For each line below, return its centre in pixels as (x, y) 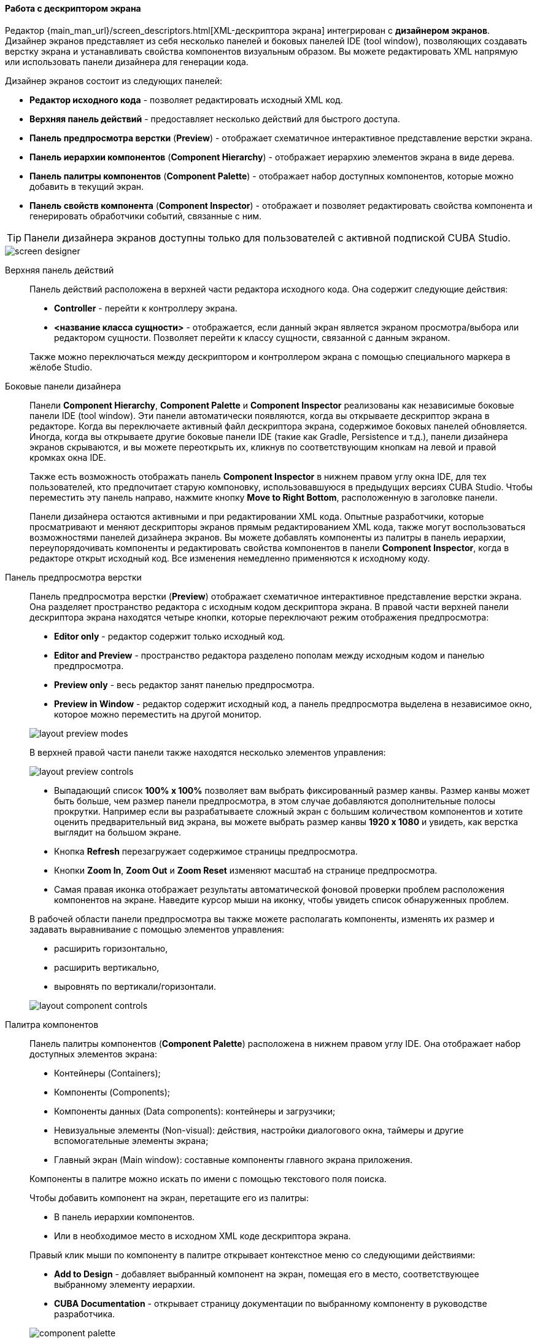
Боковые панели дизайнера (63, 386)
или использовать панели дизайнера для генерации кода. (127, 61)
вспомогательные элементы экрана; (131, 1140)
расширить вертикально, (107, 967)
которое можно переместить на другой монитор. (158, 714)
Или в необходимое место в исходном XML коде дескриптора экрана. (203, 1236)
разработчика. (85, 1314)
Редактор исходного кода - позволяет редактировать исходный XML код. (186, 100)
